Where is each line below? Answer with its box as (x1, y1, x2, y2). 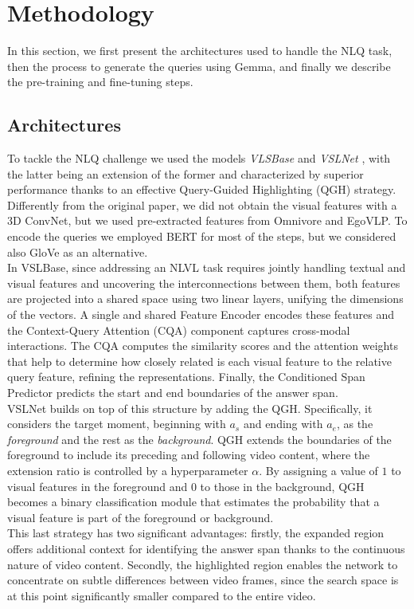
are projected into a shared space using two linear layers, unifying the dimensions (7, 290, 404, 307)
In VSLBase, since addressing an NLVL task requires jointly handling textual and (7, 259, 406, 276)
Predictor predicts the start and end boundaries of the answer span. (7, 384, 338, 401)
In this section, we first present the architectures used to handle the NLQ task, (7, 42, 393, 59)
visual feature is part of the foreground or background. (7, 509, 274, 525)
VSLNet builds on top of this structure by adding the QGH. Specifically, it (7, 399, 373, 416)
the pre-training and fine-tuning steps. (7, 73, 193, 90)
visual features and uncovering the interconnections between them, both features (7, 274, 400, 291)
